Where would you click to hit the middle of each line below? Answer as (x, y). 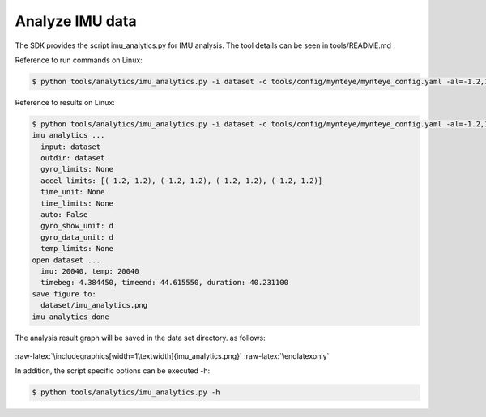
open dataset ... (66, 260)
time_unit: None (73, 192)
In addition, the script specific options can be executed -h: (113, 371)
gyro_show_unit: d (77, 226)
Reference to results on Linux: (65, 102)
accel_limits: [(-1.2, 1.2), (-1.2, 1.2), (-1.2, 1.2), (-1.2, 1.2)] (182, 181)
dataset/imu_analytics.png (94, 305)
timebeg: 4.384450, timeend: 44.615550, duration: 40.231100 (165, 283)
